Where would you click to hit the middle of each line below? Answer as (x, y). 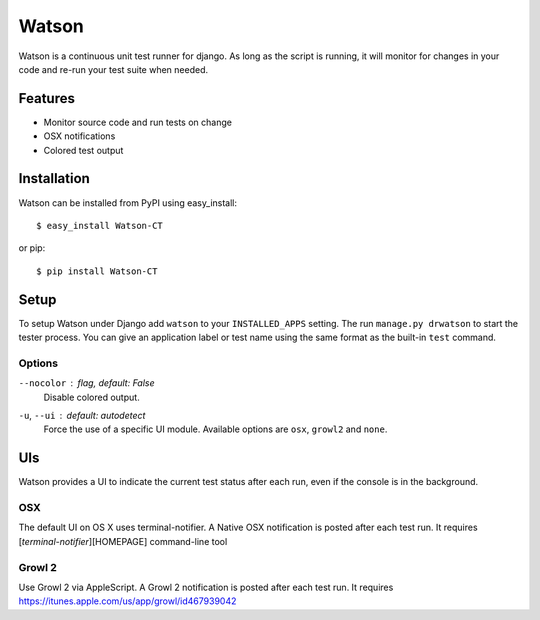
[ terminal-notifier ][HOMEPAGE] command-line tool (123, 541)
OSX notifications (79, 136)
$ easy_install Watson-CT (100, 225)
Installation (54, 178)
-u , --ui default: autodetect (82, 415)
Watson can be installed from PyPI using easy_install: (128, 202)
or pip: (32, 248)
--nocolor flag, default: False (86, 383)
